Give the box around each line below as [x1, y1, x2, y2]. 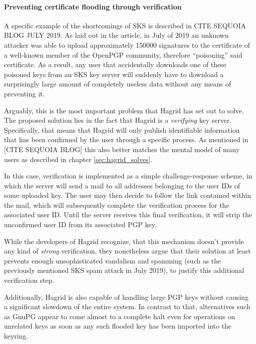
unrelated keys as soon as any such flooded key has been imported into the [4, 321, 232, 331]
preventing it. [4, 88, 45, 98]
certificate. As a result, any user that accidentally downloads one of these [4, 59, 227, 70]
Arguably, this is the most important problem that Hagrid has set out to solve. [4, 105, 244, 115]
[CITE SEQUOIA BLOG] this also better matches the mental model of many [4, 144, 240, 154]
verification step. [4, 275, 55, 285]
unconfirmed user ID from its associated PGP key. [4, 219, 157, 230]
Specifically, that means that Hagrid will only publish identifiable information [4, 124, 240, 135]
